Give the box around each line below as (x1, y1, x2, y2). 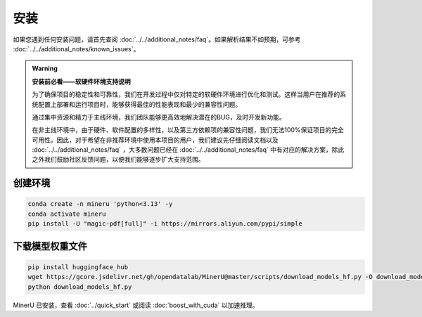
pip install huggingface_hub (27, 263, 129, 271)
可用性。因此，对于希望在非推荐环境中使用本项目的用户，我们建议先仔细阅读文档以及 (32, 136, 279, 144)
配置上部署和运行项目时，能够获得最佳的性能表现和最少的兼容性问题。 (37, 100, 242, 108)
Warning (32, 64, 58, 73)
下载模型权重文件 (13, 240, 87, 252)
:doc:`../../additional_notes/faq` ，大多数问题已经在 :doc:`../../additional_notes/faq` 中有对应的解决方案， (32, 145, 332, 154)
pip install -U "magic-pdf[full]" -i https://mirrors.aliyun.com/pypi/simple (27, 220, 302, 228)
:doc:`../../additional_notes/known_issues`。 (13, 44, 140, 53)
